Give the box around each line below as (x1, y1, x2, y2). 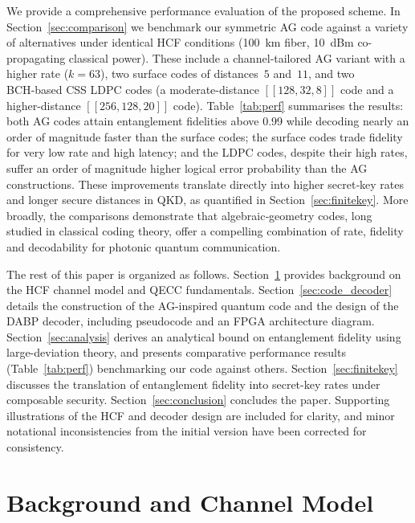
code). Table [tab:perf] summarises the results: (173, 96, 404, 113)
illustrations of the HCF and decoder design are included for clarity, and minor (6, 407, 395, 423)
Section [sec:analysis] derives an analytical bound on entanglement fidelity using (6, 328, 401, 345)
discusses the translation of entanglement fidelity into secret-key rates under (6, 375, 380, 392)
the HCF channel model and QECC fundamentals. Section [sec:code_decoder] (6, 281, 393, 298)
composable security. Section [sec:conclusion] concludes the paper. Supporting (6, 391, 390, 408)
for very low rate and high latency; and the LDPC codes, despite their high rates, (6, 144, 408, 161)
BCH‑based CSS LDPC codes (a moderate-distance (6, 80, 259, 97)
